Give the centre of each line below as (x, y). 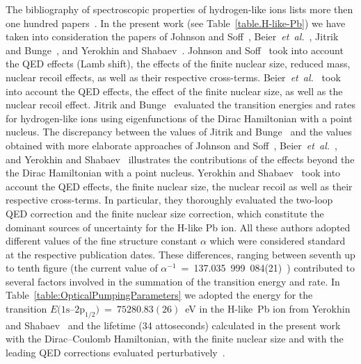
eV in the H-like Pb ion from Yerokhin (268, 309)
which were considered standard (278, 241)
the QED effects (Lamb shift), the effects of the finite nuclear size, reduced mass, (178, 64)
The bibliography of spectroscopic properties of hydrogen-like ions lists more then (179, 9)
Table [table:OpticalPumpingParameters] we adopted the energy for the (159, 295)
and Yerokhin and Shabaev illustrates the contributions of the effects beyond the (180, 159)
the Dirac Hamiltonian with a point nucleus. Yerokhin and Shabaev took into (173, 173)
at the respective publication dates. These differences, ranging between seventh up (180, 254)
